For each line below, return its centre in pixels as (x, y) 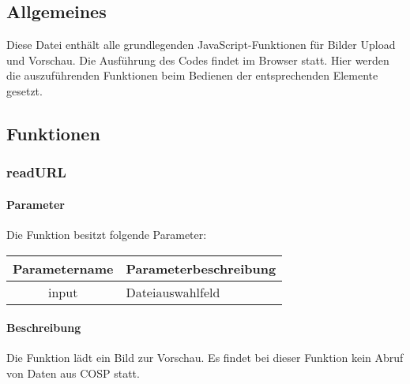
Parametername (63, 268)
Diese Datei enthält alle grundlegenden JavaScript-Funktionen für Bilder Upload (201, 45)
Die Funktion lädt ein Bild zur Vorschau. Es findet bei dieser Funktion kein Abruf (205, 358)
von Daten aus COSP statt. (73, 373)
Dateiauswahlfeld (173, 292)
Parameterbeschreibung (201, 268)
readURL (36, 172)
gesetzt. (24, 90)
